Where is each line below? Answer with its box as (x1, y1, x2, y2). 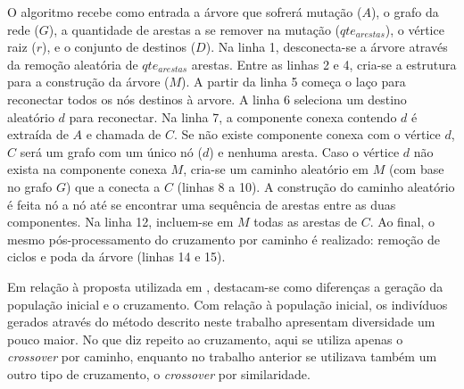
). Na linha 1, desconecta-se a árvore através (205, 37, 448, 56)
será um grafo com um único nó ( (20, 142, 203, 161)
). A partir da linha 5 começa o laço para (181, 72, 406, 91)
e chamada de (86, 125, 162, 144)
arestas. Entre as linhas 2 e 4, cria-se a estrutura (191, 54, 457, 73)
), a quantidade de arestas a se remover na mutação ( (48, 20, 341, 38)
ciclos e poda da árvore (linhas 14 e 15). (7, 247, 226, 266)
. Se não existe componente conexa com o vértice (173, 125, 441, 144)
